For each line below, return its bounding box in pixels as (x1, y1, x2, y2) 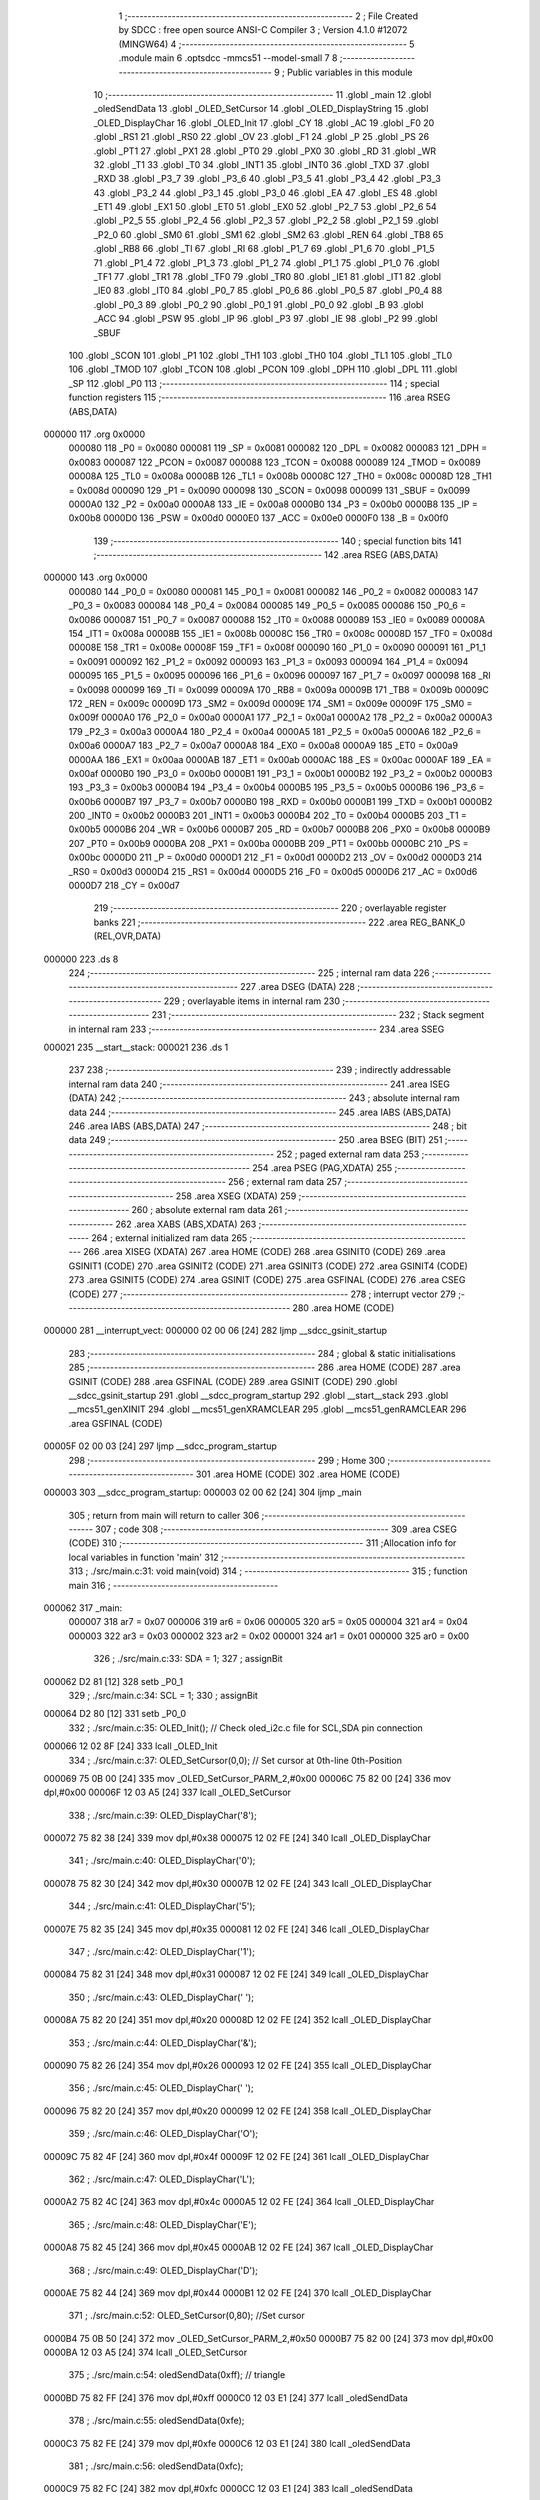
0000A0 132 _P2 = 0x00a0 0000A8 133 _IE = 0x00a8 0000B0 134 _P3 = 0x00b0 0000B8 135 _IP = (68, 498, 479, 510)
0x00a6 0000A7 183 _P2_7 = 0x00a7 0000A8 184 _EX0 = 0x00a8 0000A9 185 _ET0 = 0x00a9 (68, 740, 459, 752)
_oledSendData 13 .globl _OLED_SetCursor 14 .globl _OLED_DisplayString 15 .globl (93, 103, 429, 115)
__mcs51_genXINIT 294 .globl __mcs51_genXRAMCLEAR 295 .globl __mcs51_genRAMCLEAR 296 (68, 1403, 467, 1415)
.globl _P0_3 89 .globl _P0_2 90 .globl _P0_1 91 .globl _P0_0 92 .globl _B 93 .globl (93, 298, 424, 310)
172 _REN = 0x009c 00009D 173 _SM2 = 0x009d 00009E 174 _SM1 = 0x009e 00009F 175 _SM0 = (68, 697, 473, 709)
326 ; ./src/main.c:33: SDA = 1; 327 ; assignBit (93, 1653, 284, 1665)
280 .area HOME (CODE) (292, 1301, 395, 1314)
